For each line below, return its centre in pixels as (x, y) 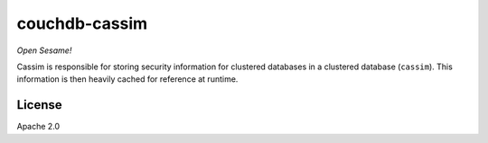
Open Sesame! (44, 50)
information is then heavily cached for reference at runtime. (127, 79)
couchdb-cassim (82, 23)
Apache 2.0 (38, 127)
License (39, 105)
